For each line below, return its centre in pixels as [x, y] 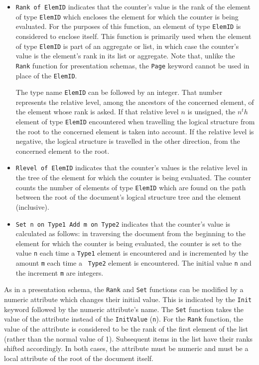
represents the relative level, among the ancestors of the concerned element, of [135, 102]
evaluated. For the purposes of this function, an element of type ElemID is [128, 26]
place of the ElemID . [46, 75]
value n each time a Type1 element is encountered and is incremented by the [132, 253]
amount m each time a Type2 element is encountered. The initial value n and [133, 263]
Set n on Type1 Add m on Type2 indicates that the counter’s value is [123, 223]
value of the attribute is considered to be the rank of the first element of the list [126, 329]
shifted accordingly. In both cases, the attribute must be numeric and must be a [126, 348]
